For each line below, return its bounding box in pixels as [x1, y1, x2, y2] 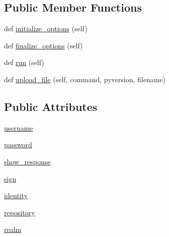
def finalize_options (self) [4, 40, 83, 50]
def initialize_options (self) [4, 23, 88, 34]
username [4, 122, 33, 133]
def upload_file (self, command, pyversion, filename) [4, 74, 166, 84]
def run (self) [4, 57, 44, 68]
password [4, 139, 32, 150]
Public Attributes [4, 98, 98, 114]
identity [4, 190, 28, 201]
